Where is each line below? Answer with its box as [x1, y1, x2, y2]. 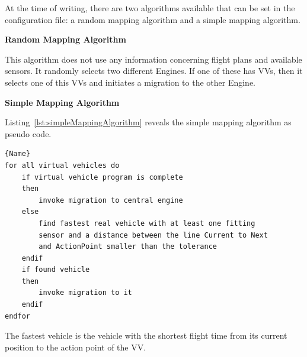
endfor [5, 311, 30, 320]
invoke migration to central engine [39, 196, 183, 205]
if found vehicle [21, 265, 90, 274]
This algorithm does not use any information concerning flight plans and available [5, 53, 302, 65]
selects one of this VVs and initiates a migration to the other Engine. [5, 76, 255, 88]
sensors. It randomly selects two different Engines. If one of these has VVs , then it [5, 64, 303, 77]
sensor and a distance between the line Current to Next [39, 231, 268, 239]
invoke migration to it [39, 288, 132, 297]
